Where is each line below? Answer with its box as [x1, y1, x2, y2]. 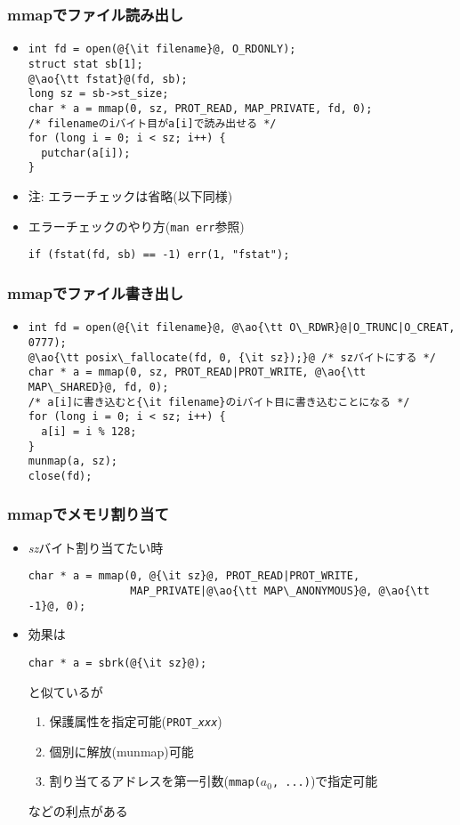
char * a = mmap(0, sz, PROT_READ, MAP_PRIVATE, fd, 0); [28, 101, 373, 115]
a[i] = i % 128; [41, 425, 137, 438]
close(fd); [28, 469, 93, 482]
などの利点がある [28, 802, 128, 820]
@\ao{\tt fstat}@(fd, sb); [28, 72, 188, 85]
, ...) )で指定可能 [271, 772, 378, 790]
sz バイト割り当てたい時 [28, 538, 164, 556]
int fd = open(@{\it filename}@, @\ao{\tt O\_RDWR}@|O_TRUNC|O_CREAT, [28, 321, 456, 335]
